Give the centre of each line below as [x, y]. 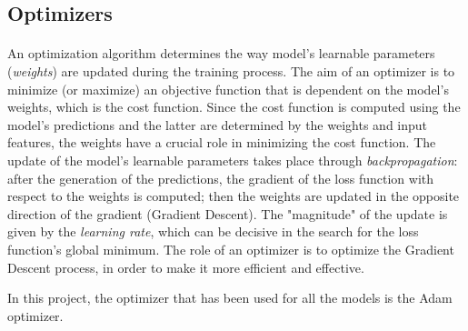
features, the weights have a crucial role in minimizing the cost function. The [222, 142]
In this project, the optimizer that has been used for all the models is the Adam [230, 298]
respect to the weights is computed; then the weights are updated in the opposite [234, 196]
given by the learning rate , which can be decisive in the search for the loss [213, 231]
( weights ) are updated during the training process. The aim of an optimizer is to [231, 70]
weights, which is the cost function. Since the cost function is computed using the [234, 107]
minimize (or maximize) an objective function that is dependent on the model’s [228, 89]
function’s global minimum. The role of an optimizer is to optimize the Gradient [231, 249]
